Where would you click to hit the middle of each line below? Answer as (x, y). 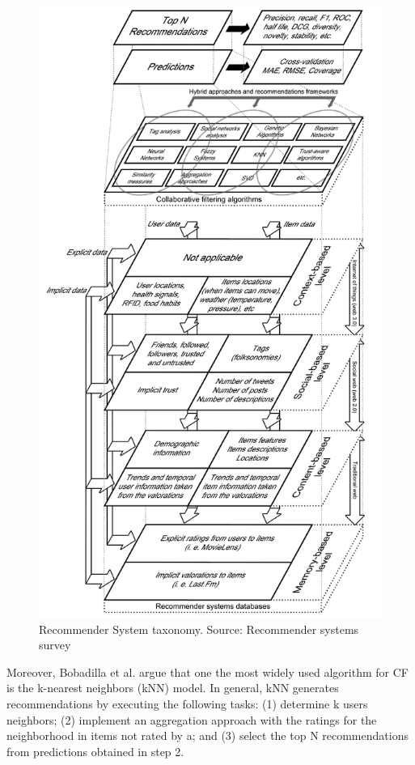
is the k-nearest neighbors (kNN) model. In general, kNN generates (173, 688)
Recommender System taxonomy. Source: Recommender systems (199, 629)
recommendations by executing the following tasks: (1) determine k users (187, 704)
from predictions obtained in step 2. (95, 751)
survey (55, 645)
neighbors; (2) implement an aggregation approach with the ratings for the (192, 719)
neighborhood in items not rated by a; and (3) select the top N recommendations (207, 735)
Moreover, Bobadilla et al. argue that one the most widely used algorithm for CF (207, 671)
